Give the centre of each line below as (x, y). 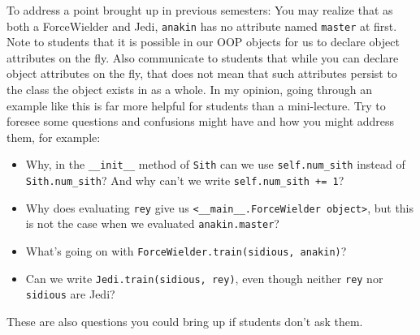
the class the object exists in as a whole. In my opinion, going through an (189, 90)
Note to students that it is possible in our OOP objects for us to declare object (203, 42)
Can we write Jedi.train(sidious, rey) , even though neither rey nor (204, 278)
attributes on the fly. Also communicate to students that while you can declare (203, 57)
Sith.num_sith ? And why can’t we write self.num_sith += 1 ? (185, 180)
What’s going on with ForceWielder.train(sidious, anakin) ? (186, 251)
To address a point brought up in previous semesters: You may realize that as (200, 10)
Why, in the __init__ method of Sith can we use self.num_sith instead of (215, 164)
